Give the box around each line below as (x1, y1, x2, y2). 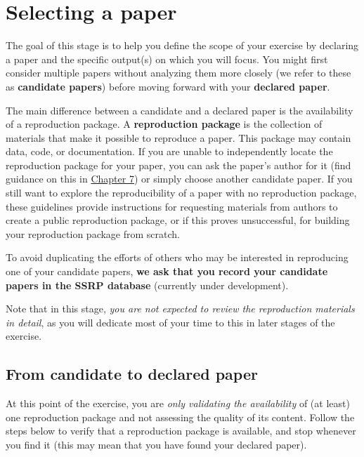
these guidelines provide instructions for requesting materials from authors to (6, 199, 338, 213)
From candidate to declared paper (6, 363, 258, 385)
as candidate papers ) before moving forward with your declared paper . (6, 79, 330, 93)
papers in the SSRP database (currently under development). (6, 277, 289, 292)
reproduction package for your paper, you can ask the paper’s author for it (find (6, 157, 351, 172)
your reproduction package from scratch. (6, 226, 181, 241)
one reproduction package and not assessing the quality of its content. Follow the (6, 409, 355, 424)
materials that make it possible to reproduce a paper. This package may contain (6, 130, 351, 145)
